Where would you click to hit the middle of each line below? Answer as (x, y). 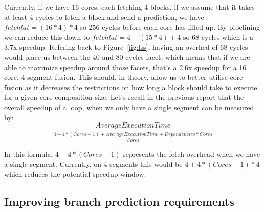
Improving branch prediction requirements (119, 202)
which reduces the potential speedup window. (75, 174)
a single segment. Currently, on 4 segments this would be (93, 164)
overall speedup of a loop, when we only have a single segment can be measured (129, 107)
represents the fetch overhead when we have (192, 154)
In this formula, (29, 154)
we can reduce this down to (47, 37)
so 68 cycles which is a (218, 37)
